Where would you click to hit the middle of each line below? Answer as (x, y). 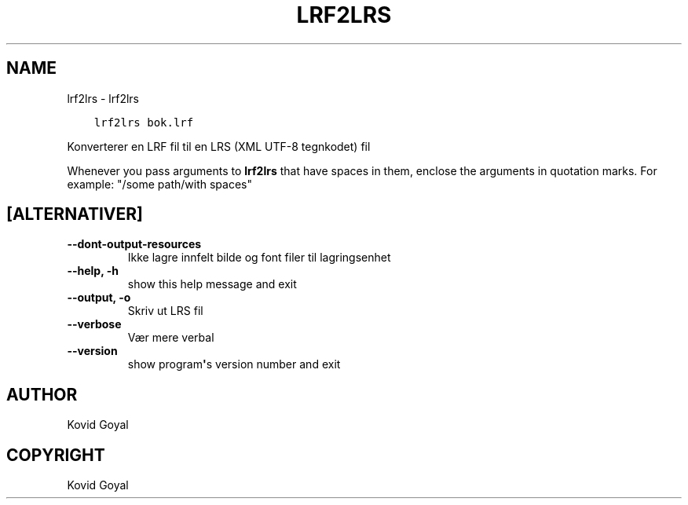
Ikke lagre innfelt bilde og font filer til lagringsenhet (259, 258)
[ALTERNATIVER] (75, 214)
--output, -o (99, 298)
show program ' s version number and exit (234, 364)
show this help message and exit (212, 284)
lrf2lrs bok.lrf (144, 122)
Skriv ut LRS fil (165, 311)
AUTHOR (42, 394)
